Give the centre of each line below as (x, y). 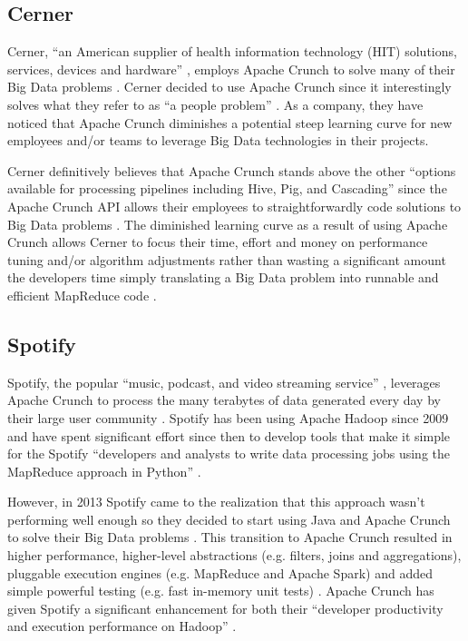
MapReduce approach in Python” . (104, 471)
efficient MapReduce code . (82, 295)
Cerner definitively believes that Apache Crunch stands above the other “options (232, 170)
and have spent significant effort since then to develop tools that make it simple (229, 435)
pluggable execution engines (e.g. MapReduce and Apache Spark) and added (220, 572)
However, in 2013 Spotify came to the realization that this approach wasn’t (216, 502)
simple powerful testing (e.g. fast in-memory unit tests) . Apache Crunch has (221, 591)
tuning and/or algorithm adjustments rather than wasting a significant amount (227, 259)
